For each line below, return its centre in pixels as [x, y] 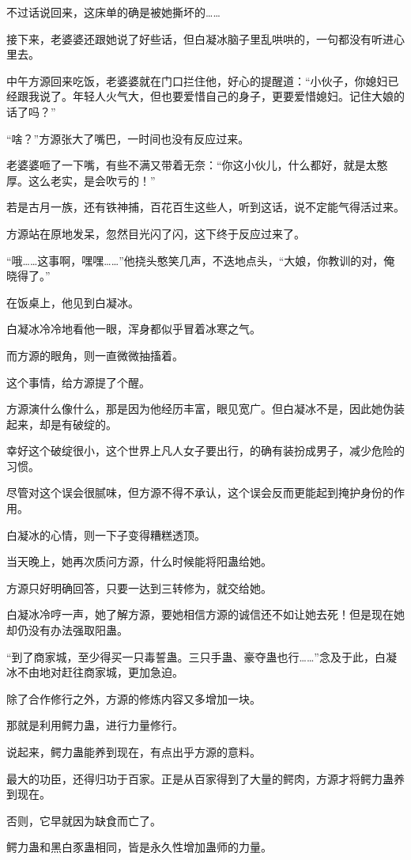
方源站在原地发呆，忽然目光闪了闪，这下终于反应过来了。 [156, 233]
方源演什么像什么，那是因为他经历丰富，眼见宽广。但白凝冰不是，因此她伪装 [205, 409]
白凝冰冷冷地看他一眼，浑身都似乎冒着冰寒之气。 [134, 329]
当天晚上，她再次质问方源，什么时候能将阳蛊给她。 [139, 561]
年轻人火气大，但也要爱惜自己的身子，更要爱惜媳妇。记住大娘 [233, 96]
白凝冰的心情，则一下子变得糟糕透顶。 [106, 534]
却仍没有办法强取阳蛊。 [67, 630]
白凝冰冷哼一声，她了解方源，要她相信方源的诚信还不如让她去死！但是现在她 [205, 614]
